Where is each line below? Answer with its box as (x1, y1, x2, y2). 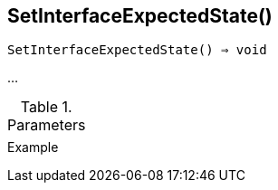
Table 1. (20, 98, 72, 117)
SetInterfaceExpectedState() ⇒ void (7, 43, 267, 58)
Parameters (7, 116, 86, 135)
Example (7, 139, 59, 156)
